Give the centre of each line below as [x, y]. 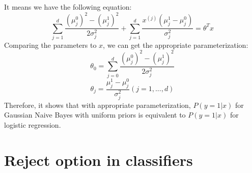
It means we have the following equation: [68, 7]
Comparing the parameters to [50, 45]
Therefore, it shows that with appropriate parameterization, [97, 105]
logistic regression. [33, 124]
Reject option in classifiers [99, 160]
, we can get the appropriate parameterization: [176, 45]
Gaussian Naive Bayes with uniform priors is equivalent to [95, 115]
